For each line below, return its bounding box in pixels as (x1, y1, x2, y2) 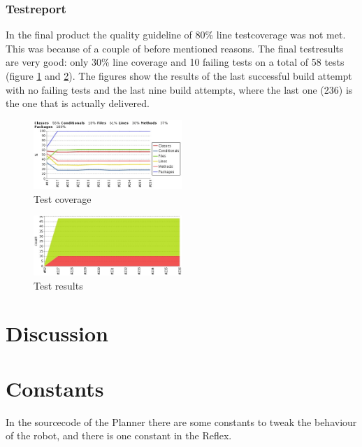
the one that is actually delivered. (6, 96, 150, 111)
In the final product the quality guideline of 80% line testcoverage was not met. (6, 27, 346, 42)
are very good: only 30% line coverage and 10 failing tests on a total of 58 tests (6, 55, 345, 69)
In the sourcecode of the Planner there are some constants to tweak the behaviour (6, 414, 357, 429)
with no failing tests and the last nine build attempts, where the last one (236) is (6, 82, 353, 97)
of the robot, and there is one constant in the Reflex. (6, 428, 232, 443)
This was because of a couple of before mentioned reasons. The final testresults (6, 41, 344, 55)
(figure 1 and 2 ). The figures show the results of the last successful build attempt (6, 69, 352, 83)
